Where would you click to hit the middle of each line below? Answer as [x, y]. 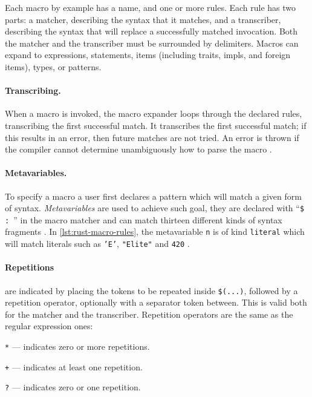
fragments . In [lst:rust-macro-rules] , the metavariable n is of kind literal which [155, 231]
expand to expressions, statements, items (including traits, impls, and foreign [148, 55]
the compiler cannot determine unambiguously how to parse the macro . [138, 149]
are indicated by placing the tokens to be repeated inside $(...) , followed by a [151, 290]
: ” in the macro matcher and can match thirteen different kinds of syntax [144, 219]
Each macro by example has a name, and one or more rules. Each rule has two [151, 7]
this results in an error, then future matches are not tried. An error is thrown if [152, 137]
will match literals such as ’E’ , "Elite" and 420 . [97, 244]
